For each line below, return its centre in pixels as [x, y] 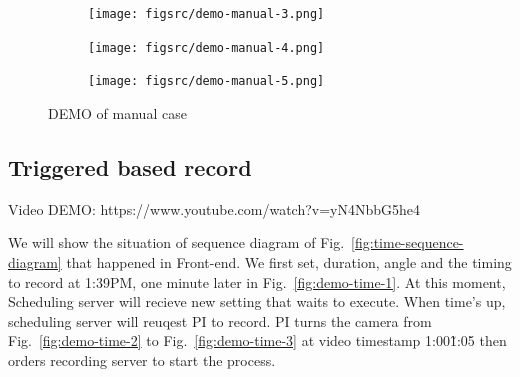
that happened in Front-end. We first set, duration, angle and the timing [289, 261]
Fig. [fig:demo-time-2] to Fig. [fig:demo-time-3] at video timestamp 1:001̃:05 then [257, 340]
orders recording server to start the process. [142, 359]
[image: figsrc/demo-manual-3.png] [206, 14]
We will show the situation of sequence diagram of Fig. [176, 242]
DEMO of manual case [117, 112]
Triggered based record [130, 166]
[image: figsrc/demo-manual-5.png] [206, 81]
